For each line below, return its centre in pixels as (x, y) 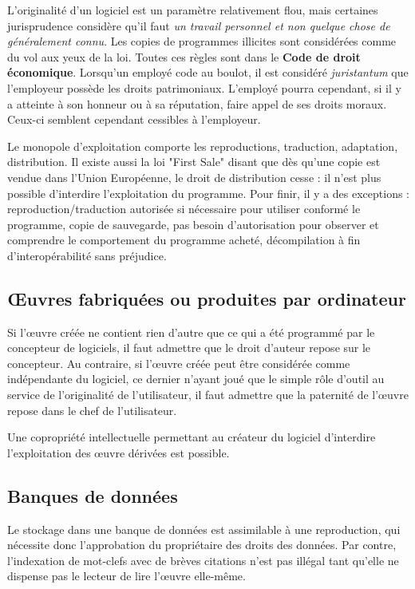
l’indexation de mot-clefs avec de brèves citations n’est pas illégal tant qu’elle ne (203, 560)
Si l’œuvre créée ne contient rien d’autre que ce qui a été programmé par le (191, 332)
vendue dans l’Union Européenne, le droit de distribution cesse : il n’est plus (194, 177)
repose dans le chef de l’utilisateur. (92, 410)
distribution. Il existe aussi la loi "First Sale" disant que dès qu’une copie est (194, 162)
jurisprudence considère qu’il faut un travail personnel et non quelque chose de (199, 25)
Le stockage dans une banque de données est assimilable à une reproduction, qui (204, 529)
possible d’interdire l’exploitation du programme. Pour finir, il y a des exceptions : (209, 193)
